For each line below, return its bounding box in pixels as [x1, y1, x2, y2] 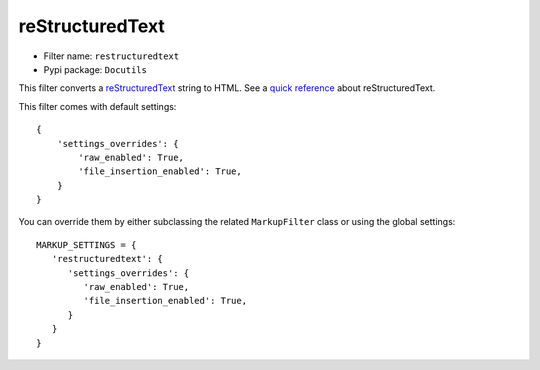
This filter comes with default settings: [18, 100, 177, 112]
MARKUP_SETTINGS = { [36, 239, 137, 250]
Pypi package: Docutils [43, 63, 147, 75]
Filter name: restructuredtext [43, 50, 180, 62]
